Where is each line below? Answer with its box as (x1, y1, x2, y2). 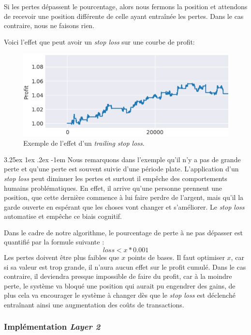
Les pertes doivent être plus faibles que (4, 252, 119, 262)
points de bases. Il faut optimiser (127, 252, 225, 262)
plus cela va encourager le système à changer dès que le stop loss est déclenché (4, 290, 236, 300)
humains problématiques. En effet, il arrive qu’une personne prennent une (4, 183, 222, 193)
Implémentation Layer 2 (4, 320, 101, 332)
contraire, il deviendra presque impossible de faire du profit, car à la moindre (4, 271, 232, 281)
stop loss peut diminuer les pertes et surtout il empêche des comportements (4, 173, 227, 183)
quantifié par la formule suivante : (4, 237, 104, 247)
